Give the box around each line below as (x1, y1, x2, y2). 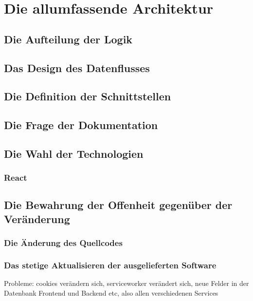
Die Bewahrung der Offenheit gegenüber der (4, 197, 233, 212)
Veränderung (4, 211, 70, 226)
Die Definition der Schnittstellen (4, 89, 171, 104)
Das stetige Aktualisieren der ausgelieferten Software (4, 259, 217, 271)
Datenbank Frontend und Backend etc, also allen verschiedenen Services (4, 287, 218, 298)
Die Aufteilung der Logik (4, 31, 133, 46)
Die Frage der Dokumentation (4, 117, 158, 132)
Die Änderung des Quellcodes (4, 237, 123, 249)
